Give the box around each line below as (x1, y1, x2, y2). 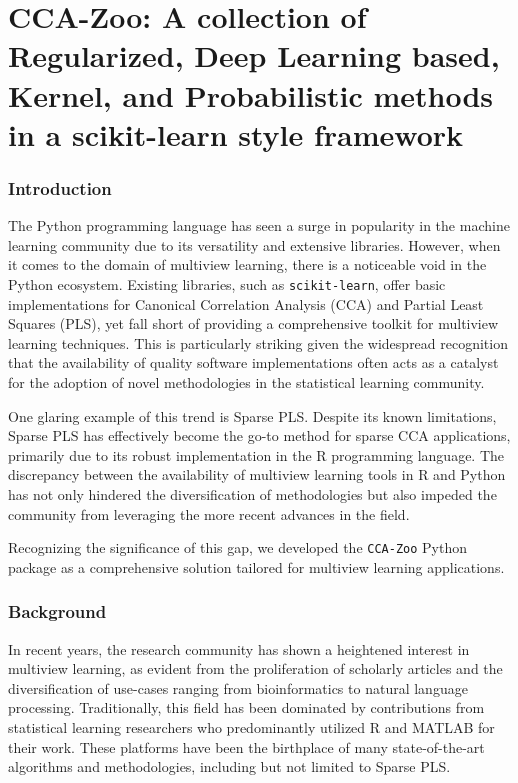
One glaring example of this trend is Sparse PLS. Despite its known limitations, (8, 405, 497, 426)
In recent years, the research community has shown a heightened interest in (8, 638, 470, 659)
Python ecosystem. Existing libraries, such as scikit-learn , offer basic (8, 273, 446, 294)
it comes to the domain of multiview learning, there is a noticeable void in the (8, 254, 487, 275)
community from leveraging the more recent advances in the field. (8, 503, 410, 524)
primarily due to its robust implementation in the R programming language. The (8, 444, 505, 465)
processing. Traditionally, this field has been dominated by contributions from (8, 697, 485, 718)
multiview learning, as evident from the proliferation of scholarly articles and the (8, 658, 503, 679)
